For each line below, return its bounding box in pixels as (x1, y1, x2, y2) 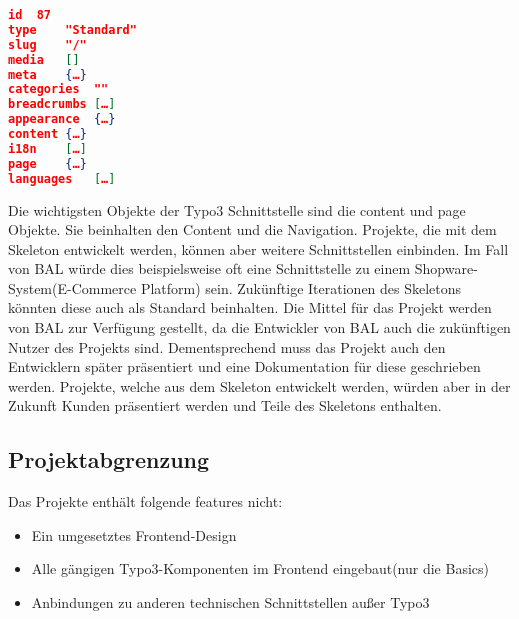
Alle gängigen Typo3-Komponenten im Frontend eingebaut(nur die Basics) (31, 558, 489, 579)
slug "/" (8, 37, 87, 52)
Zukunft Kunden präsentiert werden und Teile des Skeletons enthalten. (8, 395, 442, 416)
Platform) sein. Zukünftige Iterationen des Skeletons (140, 277, 462, 298)
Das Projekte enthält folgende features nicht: (8, 491, 283, 512)
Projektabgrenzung (8, 444, 210, 475)
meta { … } (8, 67, 87, 82)
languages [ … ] (8, 171, 116, 186)
